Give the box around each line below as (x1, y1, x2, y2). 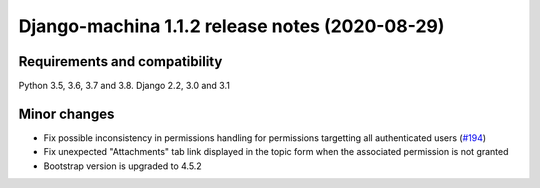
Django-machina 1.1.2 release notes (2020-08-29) (18, 15, 445, 37)
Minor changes (18, 105, 115, 122)
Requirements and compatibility (18, 53, 223, 70)
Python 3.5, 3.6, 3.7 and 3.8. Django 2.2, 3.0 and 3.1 (18, 80, 230, 92)
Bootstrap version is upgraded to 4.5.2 (43, 160, 202, 172)
